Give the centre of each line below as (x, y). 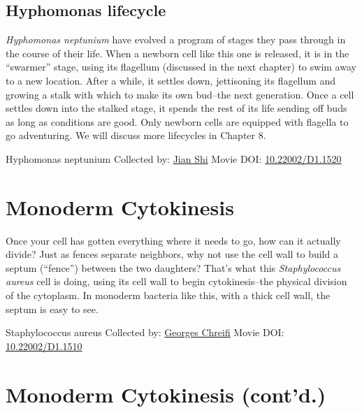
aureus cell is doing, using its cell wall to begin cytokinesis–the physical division (176, 281)
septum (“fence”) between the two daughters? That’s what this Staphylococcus (173, 267)
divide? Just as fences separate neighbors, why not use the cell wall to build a (172, 254)
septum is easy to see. (52, 309)
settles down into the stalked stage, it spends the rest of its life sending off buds (176, 108)
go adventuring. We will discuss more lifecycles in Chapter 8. (136, 135)
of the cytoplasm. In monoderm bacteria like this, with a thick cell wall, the (168, 295)
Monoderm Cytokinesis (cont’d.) (166, 394)
